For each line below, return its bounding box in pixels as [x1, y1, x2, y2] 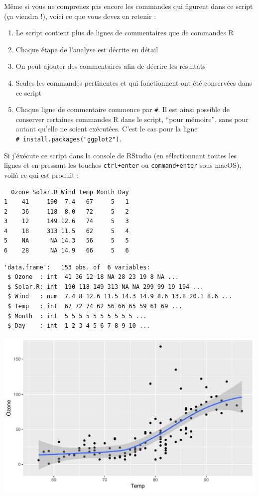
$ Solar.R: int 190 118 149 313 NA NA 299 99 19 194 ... [7, 283, 204, 290]
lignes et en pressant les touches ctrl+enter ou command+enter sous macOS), [4, 160, 242, 170]
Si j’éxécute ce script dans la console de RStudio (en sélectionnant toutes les [4, 150, 237, 160]
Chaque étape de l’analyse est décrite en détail [15, 44, 158, 54]
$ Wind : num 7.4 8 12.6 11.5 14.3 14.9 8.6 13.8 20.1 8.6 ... [7, 293, 233, 300]
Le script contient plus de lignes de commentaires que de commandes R [15, 27, 234, 38]
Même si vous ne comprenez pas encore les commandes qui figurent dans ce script [4, 1, 253, 11]
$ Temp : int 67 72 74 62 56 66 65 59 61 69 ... [7, 303, 182, 310]
